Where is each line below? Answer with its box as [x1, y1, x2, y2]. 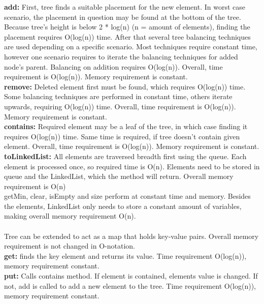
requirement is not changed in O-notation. [4, 240, 136, 251]
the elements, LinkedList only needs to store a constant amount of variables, [4, 200, 242, 211]
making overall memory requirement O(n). [4, 210, 136, 221]
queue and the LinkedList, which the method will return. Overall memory [4, 171, 234, 181]
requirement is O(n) [4, 180, 66, 191]
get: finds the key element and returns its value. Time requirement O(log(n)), [4, 250, 247, 261]
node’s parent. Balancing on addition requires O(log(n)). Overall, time [4, 61, 223, 72]
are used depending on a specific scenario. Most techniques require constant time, [4, 41, 257, 52]
